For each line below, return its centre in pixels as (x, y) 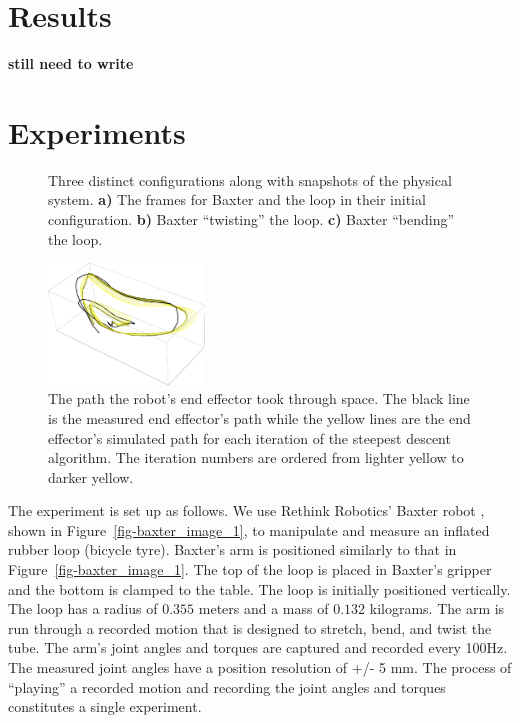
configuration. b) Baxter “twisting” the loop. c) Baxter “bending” (251, 219)
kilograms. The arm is (437, 608)
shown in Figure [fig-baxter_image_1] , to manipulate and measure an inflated (249, 529)
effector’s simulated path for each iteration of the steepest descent (249, 437)
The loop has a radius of (83, 608)
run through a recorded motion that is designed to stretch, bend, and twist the (250, 627)
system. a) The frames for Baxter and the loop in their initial (237, 199)
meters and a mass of (263, 608)
